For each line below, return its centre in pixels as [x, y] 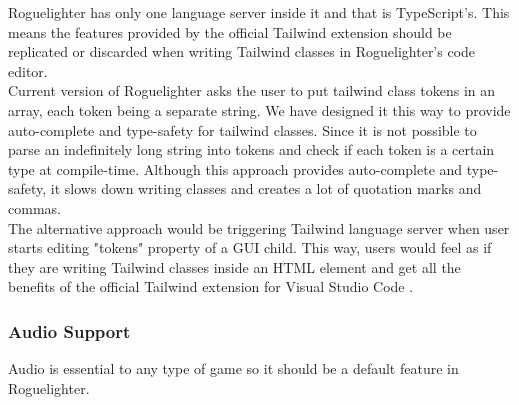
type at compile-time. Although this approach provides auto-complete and [235, 168]
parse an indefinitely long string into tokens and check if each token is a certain [251, 149]
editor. [28, 70]
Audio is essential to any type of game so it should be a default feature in [233, 368]
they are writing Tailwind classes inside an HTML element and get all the [234, 266]
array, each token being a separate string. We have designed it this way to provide [259, 109]
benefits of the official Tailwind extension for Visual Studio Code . [211, 286]
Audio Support [69, 330]
